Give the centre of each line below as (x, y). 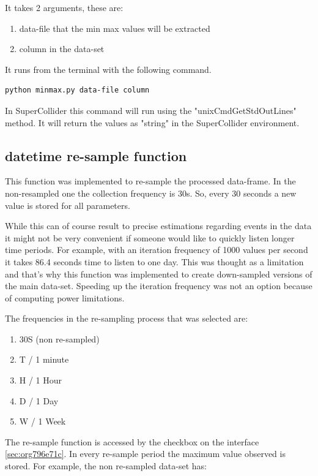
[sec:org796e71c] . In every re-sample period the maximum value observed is (145, 454)
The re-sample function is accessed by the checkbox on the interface (132, 441)
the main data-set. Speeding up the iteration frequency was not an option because (159, 286)
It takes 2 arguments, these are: (64, 7)
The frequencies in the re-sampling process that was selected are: (127, 318)
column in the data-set (62, 49)
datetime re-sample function (96, 155)
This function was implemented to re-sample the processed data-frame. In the (150, 181)
